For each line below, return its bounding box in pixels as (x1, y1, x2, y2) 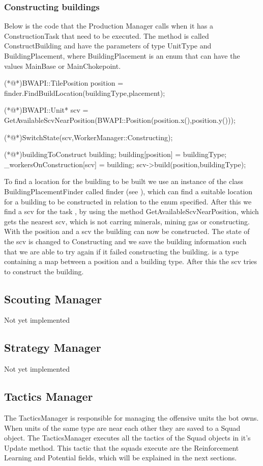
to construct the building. (4, 266, 84, 276)
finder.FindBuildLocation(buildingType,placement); (4, 87, 165, 98)
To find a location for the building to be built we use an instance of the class (4, 176, 244, 187)
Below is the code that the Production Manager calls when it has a (4, 20, 213, 31)
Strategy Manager (4, 340, 101, 355)
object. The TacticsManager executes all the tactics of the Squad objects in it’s (4, 432, 251, 443)
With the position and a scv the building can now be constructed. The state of (4, 226, 250, 237)
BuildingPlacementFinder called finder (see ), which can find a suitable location (4, 186, 253, 196)
